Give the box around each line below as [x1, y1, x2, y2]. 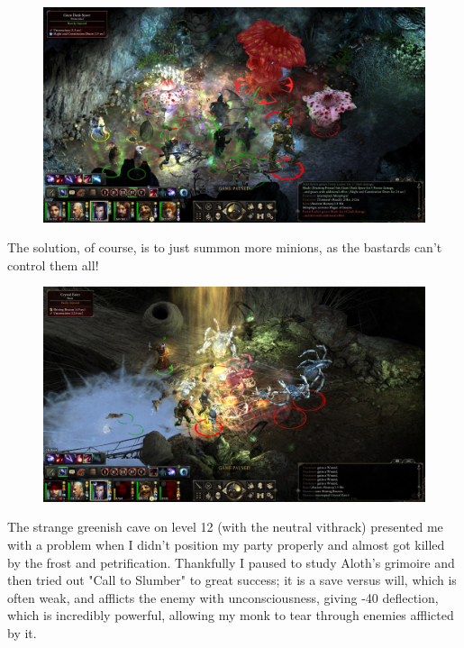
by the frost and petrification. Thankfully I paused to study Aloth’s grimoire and [7, 552, 455, 571]
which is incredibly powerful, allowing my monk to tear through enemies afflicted [7, 606, 454, 625]
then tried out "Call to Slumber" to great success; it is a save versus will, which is [7, 570, 457, 589]
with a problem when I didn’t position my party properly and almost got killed [7, 534, 445, 553]
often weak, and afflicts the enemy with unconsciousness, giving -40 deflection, [7, 588, 439, 607]
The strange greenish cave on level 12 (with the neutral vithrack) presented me [7, 517, 443, 536]
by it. [7, 623, 37, 642]
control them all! [7, 255, 99, 274]
